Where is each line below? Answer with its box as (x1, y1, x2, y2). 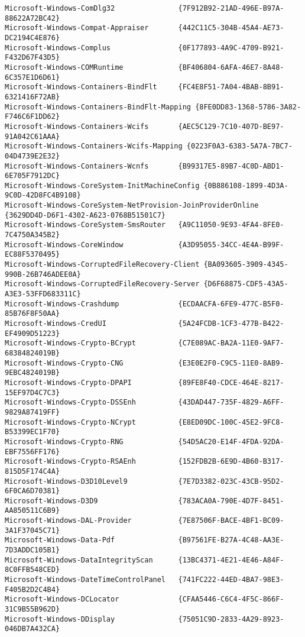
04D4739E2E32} (5, 151, 60, 160)
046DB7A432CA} (5, 625, 60, 633)
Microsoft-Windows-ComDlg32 (5, 4, 115, 12)
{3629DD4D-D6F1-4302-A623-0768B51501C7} (5, 211, 166, 219)
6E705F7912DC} (5, 172, 60, 180)
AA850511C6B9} (5, 506, 60, 515)
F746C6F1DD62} (5, 112, 60, 121)
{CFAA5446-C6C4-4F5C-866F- (178, 595, 284, 604)
